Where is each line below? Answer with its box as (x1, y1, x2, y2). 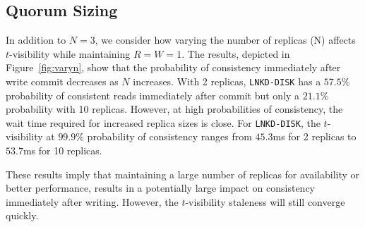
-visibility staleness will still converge (185, 194, 345, 209)
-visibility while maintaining (9, 46, 131, 61)
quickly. (6, 208, 39, 223)
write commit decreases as (6, 73, 119, 88)
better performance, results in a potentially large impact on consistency (6, 180, 316, 195)
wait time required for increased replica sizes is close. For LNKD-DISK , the (6, 115, 321, 130)
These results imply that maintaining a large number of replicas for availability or (6, 166, 360, 181)
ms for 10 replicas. (23, 143, 102, 158)
